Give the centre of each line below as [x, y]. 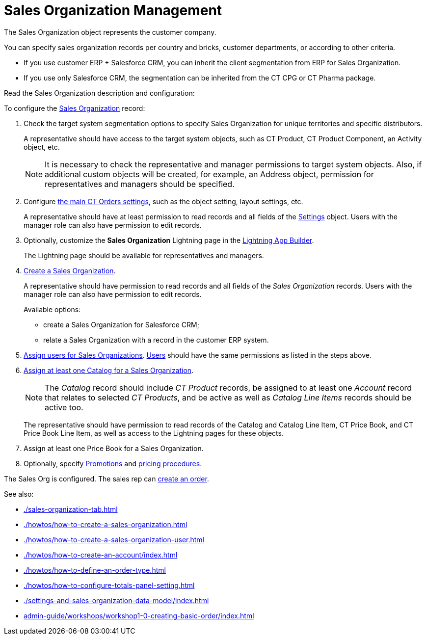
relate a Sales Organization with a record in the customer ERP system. [156, 340]
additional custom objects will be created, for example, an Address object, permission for [209, 174]
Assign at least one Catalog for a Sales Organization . [109, 370]
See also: [19, 494]
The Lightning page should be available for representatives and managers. [144, 255]
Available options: [52, 309]
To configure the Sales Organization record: [75, 108]
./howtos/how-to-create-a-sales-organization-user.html [114, 539]
